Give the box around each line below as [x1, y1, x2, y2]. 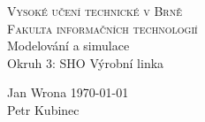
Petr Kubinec [7, 100, 80, 118]
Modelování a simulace [7, 36, 130, 55]
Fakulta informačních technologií [7, 19, 198, 37]
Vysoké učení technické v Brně [7, 2, 182, 19]
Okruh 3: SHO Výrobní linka [7, 53, 164, 72]
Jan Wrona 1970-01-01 [7, 83, 129, 102]
